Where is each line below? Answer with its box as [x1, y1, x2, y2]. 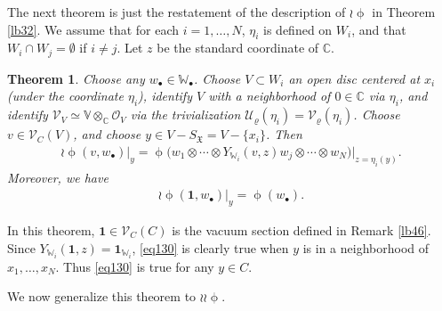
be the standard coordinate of [157, 38, 319, 57]
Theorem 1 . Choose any [7, 69, 145, 87]
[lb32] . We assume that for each [7, 20, 180, 38]
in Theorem [372, 3, 436, 20]
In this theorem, [7, 221, 95, 240]
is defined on [263, 20, 333, 38]
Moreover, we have [7, 168, 108, 186]
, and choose [73, 125, 141, 143]
